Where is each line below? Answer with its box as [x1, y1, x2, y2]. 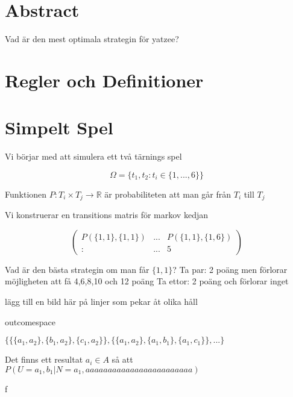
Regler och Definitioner [5, 67, 204, 92]
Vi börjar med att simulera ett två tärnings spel [5, 150, 182, 163]
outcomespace [5, 315, 56, 328]
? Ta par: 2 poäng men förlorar [172, 263, 288, 275]
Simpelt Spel [5, 115, 113, 140]
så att [112, 353, 133, 366]
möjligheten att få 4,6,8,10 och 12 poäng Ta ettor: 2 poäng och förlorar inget [5, 275, 289, 287]
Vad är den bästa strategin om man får [5, 263, 150, 275]
